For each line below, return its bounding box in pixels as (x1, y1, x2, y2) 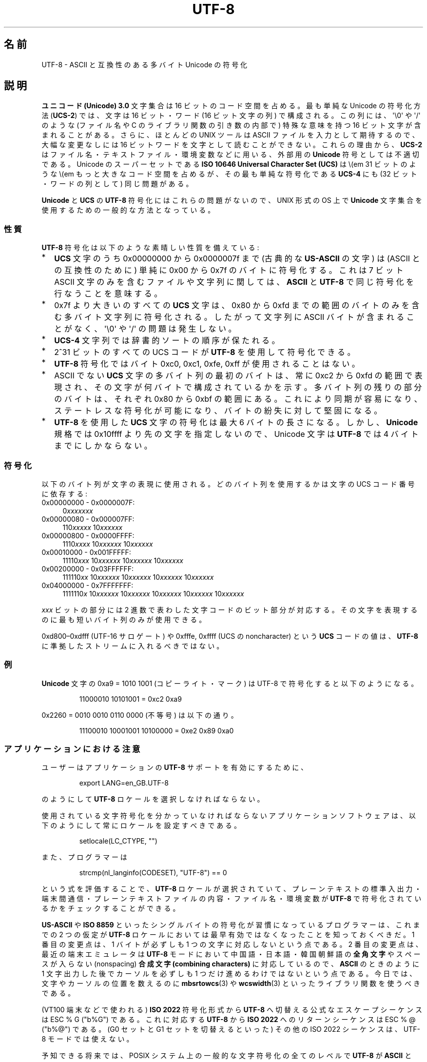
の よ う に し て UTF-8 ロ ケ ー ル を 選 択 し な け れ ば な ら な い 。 (41, 795, 264, 804)
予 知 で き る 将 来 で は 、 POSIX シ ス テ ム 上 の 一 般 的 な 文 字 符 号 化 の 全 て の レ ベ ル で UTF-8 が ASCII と (41, 1051, 412, 1060)
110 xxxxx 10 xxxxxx (62, 523, 123, 531)
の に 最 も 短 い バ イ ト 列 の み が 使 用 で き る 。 (41, 615, 206, 624)
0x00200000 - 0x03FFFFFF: (41, 564, 134, 573)
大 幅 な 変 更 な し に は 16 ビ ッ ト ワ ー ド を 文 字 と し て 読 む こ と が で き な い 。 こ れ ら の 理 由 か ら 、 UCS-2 (41, 140, 423, 149)
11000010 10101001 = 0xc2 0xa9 (79, 694, 182, 703)
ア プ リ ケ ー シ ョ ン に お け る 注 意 (4, 744, 140, 754)
